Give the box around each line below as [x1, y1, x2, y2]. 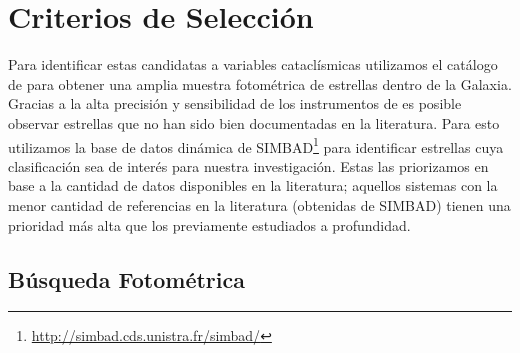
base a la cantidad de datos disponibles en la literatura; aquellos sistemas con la [8, 175, 498, 196]
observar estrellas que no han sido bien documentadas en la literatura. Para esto [8, 112, 500, 133]
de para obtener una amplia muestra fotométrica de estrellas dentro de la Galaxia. [8, 73, 512, 94]
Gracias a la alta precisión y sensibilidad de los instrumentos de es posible [8, 93, 462, 114]
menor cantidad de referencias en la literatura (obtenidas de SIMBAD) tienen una [8, 194, 511, 215]
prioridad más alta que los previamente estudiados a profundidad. [8, 214, 411, 235]
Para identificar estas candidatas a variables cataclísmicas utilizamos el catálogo [8, 54, 498, 75]
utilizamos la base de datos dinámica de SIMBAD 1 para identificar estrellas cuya [8, 133, 504, 157]
